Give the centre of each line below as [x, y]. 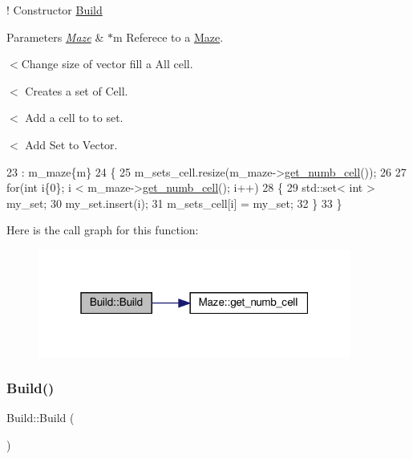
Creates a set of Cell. [77, 90]
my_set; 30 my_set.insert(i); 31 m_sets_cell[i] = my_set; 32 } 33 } [174, 203]
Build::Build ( [40, 418]
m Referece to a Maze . [168, 37]
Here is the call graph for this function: [103, 230]
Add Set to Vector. [71, 144]
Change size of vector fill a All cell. [107, 64]
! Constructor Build [55, 10]
